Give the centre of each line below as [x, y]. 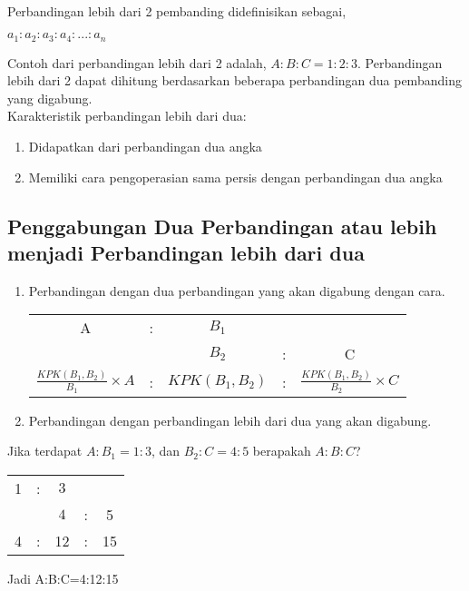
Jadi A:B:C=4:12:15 [63, 578]
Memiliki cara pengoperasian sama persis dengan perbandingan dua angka [235, 177]
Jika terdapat [45, 451]
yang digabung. [50, 98]
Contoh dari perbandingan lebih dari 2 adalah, [137, 62]
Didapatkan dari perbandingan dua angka [145, 147]
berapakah [282, 451]
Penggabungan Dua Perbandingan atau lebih [222, 226]
